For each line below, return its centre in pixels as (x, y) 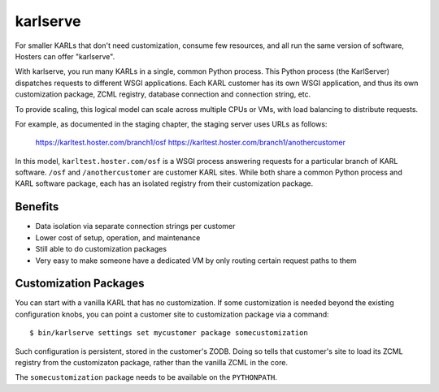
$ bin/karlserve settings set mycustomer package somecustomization (169, 333)
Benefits (37, 207)
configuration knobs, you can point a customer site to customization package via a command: (172, 314)
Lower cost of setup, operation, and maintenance (118, 237)
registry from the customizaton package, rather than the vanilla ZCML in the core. (152, 362)
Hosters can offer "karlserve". (65, 56)
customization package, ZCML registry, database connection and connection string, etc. (163, 94)
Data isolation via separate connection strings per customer (135, 226)
